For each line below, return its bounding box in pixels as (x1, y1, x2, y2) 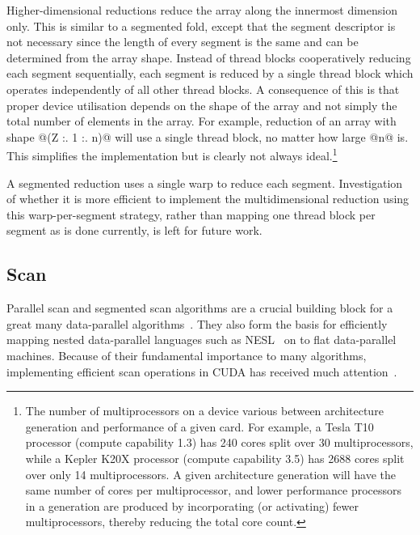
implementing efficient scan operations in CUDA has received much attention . (6, 363, 397, 380)
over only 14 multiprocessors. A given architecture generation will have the (25, 465, 396, 482)
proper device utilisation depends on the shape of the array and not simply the (6, 96, 397, 113)
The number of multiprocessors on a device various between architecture (25, 402, 384, 419)
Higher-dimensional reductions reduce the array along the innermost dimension (6, 2, 397, 18)
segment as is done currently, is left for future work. (6, 222, 262, 239)
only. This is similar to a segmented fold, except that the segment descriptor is (6, 17, 396, 34)
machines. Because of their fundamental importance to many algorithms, (6, 346, 367, 363)
